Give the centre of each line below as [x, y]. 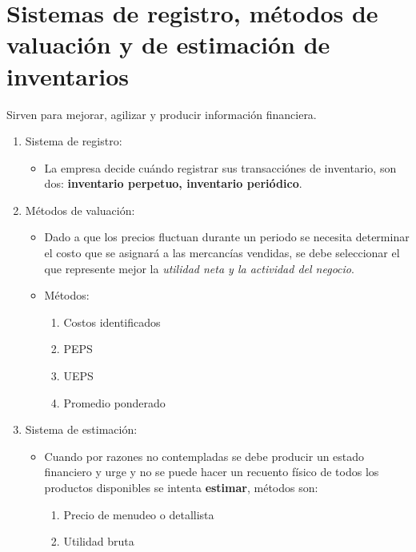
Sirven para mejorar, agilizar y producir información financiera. [162, 114]
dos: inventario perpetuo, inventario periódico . [173, 183]
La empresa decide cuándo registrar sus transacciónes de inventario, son [220, 167]
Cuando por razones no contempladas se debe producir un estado [204, 456]
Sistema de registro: [74, 141]
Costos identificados [112, 322]
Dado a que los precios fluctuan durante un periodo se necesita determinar [227, 237]
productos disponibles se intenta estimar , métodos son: [181, 487]
